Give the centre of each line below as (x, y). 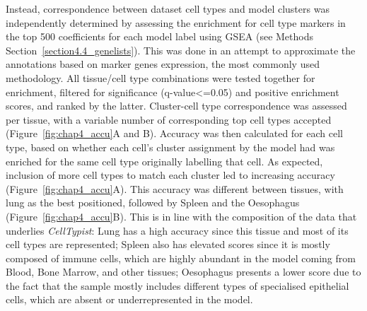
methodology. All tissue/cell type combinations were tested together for (161, 77)
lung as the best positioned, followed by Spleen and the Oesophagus (153, 203)
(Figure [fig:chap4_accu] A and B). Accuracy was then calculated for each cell (174, 133)
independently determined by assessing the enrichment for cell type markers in (176, 22)
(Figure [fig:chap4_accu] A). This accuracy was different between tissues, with (175, 188)
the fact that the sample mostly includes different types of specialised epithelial (177, 285)
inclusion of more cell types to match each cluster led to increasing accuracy (170, 175)
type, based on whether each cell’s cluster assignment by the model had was (170, 147)
